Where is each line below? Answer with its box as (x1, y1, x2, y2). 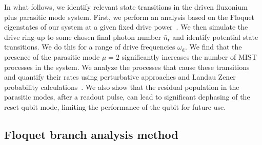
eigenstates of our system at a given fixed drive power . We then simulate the (4, 21, 248, 32)
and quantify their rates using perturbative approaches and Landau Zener (4, 71, 236, 82)
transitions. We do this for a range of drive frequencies (4, 41, 175, 52)
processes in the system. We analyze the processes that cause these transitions (4, 61, 250, 72)
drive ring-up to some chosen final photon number (4, 31, 161, 42)
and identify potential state (172, 31, 258, 42)
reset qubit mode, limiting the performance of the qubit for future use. (4, 101, 226, 112)
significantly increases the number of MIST (122, 51, 257, 62)
